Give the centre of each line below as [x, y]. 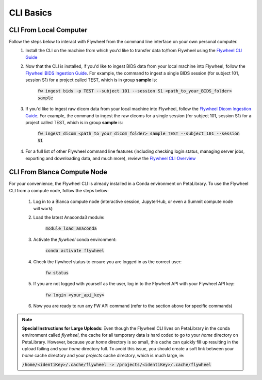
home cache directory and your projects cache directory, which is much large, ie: [103, 356]
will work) [43, 208]
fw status [57, 273]
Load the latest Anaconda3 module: [69, 217]
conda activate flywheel [75, 251]
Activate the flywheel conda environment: [75, 239]
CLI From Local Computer [48, 30]
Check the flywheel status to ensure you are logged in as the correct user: [107, 262]
